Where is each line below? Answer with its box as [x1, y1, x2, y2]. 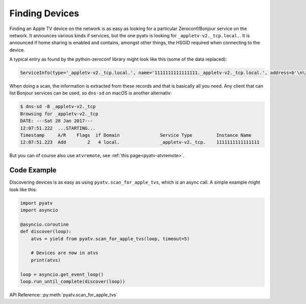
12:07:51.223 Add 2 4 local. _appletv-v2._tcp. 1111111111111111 [20, 139, 260, 145]
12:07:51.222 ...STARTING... [20, 125, 96, 131]
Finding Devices [9, 8, 80, 19]
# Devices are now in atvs [31, 250, 99, 256]
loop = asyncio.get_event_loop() [20, 271, 104, 277]
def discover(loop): [20, 229, 71, 235]
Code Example [9, 166, 57, 174]
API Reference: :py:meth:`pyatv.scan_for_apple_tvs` [9, 291, 118, 298]
